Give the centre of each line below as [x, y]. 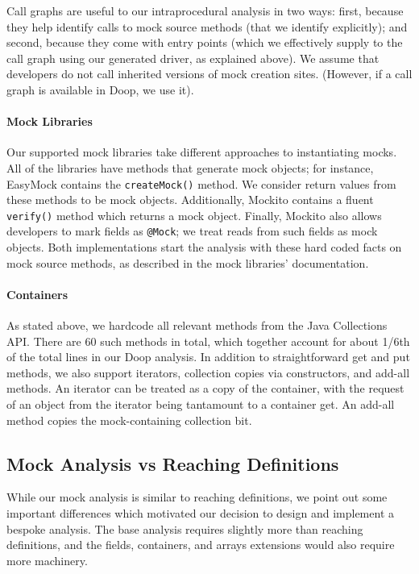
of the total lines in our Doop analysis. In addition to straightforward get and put [208, 357]
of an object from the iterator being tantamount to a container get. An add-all [201, 404]
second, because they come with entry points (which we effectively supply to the [205, 42]
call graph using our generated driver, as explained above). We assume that [193, 58]
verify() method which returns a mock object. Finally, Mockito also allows [194, 215]
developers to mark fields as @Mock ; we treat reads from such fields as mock [192, 231]
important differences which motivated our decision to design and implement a [200, 513]
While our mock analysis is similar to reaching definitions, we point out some [197, 497]
